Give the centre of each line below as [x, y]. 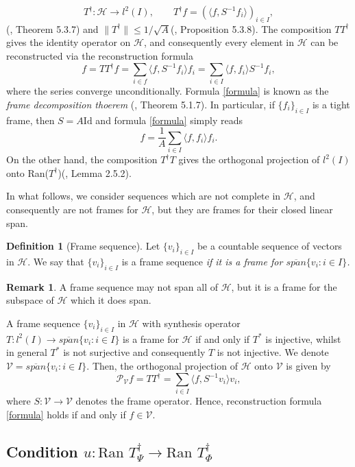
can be [325, 42]
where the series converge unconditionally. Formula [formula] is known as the [168, 91]
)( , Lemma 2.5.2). [95, 172]
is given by [308, 365]
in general [27, 352]
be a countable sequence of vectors [269, 246]
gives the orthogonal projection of [249, 159]
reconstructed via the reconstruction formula [100, 55]
